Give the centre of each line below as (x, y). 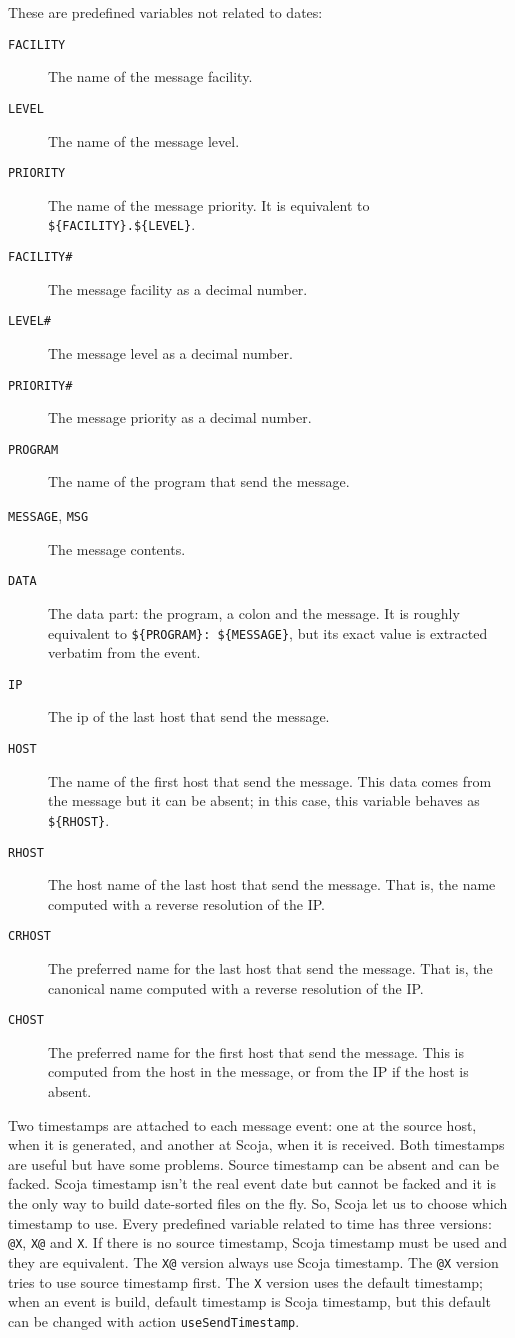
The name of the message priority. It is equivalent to (209, 204)
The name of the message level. (144, 140)
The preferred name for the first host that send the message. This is (256, 1051)
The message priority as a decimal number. (180, 417)
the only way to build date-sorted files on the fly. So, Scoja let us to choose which (258, 1203)
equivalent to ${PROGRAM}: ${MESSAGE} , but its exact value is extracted (268, 632)
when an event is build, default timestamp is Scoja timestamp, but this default (250, 1301)
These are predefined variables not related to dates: (165, 12)
